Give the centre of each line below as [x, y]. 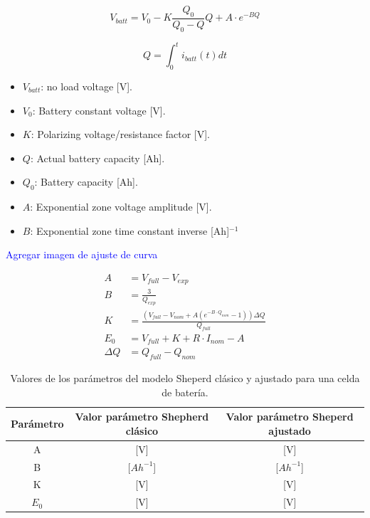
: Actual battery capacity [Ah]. [97, 158]
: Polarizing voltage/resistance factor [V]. [120, 134]
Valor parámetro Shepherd [142, 417]
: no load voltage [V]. [86, 86]
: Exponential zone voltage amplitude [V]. [121, 207]
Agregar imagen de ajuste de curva [82, 254]
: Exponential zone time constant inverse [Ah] [130, 230]
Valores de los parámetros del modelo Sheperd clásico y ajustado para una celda [185, 378]
